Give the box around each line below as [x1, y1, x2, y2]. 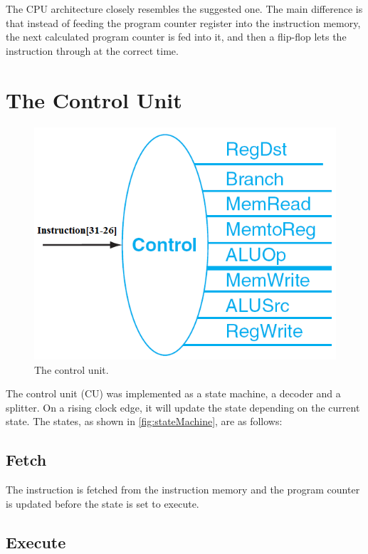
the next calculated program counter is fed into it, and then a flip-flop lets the [6, 29, 347, 44]
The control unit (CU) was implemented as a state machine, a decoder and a [6, 386, 341, 401]
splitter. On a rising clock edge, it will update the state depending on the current [6, 399, 360, 414]
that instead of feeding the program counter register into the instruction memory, [6, 15, 361, 30]
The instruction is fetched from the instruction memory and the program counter [6, 482, 360, 497]
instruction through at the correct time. [6, 43, 179, 58]
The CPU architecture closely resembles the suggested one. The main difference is [6, 1, 363, 16]
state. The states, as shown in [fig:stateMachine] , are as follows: [6, 414, 283, 429]
